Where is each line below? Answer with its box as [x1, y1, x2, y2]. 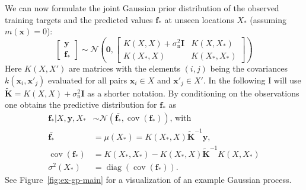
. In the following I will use [203, 73, 301, 86]
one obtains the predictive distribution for [5, 98, 157, 111]
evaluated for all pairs [48, 73, 128, 86]
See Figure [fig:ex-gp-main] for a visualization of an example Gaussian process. [5, 173, 292, 185]
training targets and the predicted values [5, 13, 153, 25]
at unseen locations [164, 13, 234, 25]
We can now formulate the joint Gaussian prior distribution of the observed [5, 2, 279, 14]
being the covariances [210, 62, 288, 74]
